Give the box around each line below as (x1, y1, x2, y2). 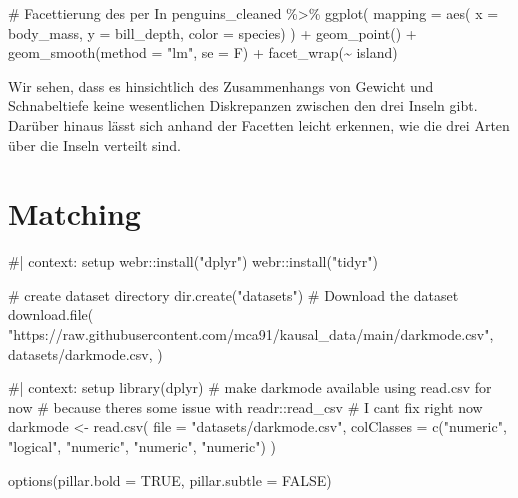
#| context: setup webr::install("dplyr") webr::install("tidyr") (8, 251, 378, 272)
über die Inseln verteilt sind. (8, 134, 181, 155)
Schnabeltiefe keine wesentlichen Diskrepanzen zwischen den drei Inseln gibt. (8, 95, 478, 116)
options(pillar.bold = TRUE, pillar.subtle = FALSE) (8, 469, 332, 490)
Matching (8, 193, 141, 234)
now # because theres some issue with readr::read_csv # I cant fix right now (8, 396, 483, 417)
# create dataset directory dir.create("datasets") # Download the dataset (8, 284, 459, 305)
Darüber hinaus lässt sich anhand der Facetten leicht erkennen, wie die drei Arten (8, 114, 510, 135)
